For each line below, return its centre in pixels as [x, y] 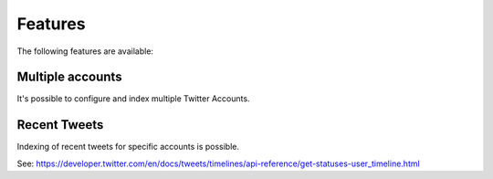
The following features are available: [85, 51]
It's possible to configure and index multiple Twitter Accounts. [133, 99]
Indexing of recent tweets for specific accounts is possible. [128, 147]
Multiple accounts [69, 77]
